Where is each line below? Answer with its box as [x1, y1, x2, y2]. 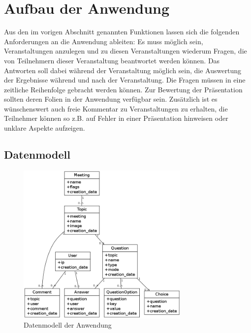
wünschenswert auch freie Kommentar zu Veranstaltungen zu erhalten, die [4, 103, 228, 113]
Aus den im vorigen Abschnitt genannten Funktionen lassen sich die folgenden [4, 27, 240, 37]
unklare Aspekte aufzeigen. [4, 123, 85, 133]
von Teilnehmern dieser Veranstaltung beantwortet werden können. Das [4, 55, 220, 65]
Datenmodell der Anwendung [24, 320, 112, 330]
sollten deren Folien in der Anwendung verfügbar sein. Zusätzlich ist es [4, 94, 218, 104]
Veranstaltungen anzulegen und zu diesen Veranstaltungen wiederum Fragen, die [4, 46, 247, 56]
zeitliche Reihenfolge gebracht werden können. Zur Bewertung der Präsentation [4, 84, 243, 94]
